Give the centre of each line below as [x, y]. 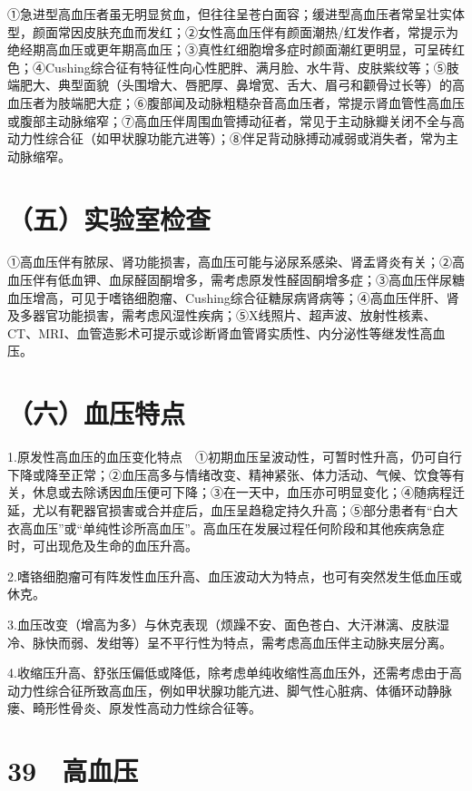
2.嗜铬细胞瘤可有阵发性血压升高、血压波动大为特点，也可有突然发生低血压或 [235, 576]
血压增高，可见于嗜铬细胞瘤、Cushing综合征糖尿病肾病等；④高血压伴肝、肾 [233, 297]
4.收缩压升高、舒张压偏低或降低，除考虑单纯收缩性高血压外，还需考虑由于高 [235, 673]
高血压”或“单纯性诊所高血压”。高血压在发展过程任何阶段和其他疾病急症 [232, 527]
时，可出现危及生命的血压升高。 [103, 546]
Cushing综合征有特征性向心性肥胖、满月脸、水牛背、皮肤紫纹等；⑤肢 [252, 67]
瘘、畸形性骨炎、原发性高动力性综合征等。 [134, 708]
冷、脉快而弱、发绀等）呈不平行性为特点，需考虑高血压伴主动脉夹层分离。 [230, 642]
